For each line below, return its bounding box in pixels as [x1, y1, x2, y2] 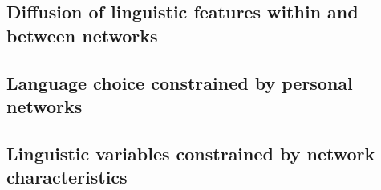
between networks [6, 22, 158, 47]
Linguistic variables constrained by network [6, 140, 375, 165]
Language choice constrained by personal [6, 70, 353, 95]
